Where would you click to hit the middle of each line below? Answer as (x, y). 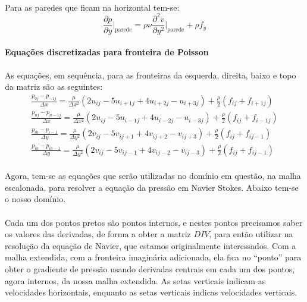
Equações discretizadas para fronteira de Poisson (107, 52)
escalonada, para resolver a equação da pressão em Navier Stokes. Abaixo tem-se (152, 187)
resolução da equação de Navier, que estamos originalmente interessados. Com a (151, 245)
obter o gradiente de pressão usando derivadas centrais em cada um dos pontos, (150, 269)
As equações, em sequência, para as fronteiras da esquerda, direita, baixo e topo (151, 75)
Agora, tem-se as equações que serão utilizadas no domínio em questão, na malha (153, 176)
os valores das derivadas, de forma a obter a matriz (98, 234)
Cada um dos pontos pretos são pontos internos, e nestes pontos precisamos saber (154, 222)
